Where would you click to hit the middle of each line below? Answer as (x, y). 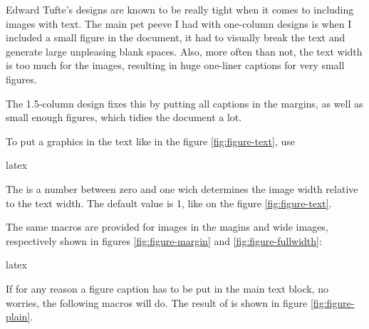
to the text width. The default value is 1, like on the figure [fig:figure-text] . (169, 203)
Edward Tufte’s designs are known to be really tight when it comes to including (180, 9)
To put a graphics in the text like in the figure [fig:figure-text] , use (150, 141)
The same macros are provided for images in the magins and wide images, (167, 227)
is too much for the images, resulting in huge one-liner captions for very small (175, 65)
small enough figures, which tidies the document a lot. (124, 117)
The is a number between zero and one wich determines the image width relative (182, 188)
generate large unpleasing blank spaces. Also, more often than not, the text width (184, 51)
